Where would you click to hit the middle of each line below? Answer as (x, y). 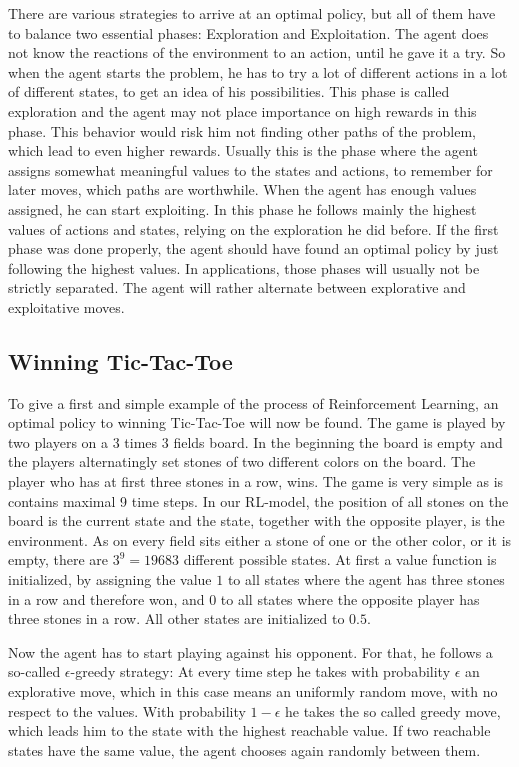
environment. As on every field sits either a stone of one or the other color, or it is (260, 539)
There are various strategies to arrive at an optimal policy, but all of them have (252, 13)
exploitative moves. (66, 306)
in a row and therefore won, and (106, 598)
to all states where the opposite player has (350, 598)
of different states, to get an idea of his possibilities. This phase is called (229, 91)
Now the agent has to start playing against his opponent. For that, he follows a (250, 651)
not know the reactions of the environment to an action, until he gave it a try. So (257, 52)
